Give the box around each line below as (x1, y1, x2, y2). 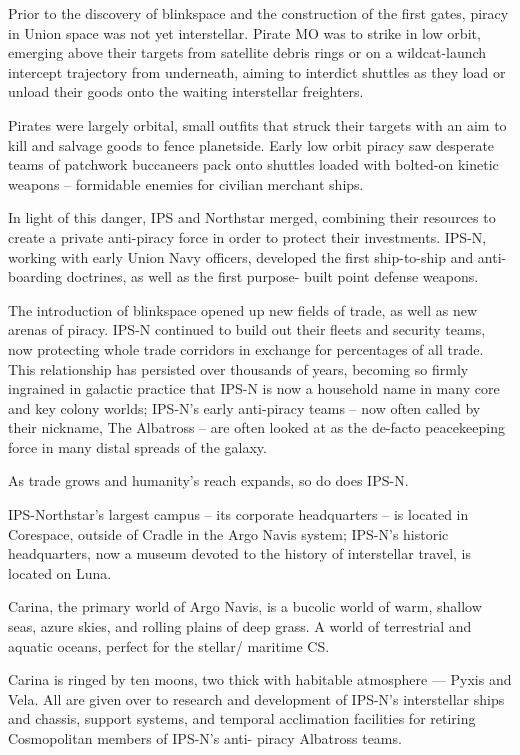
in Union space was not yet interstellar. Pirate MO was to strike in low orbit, (8, 22, 481, 43)
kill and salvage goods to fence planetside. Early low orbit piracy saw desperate (8, 134, 495, 155)
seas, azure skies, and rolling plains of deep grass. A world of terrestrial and (8, 616, 472, 637)
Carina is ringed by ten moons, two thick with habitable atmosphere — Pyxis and (8, 669, 512, 690)
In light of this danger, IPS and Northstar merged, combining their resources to (8, 207, 496, 228)
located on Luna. (8, 562, 112, 583)
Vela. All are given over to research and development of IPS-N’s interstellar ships (8, 688, 505, 709)
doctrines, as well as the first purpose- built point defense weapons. (66, 266, 479, 287)
